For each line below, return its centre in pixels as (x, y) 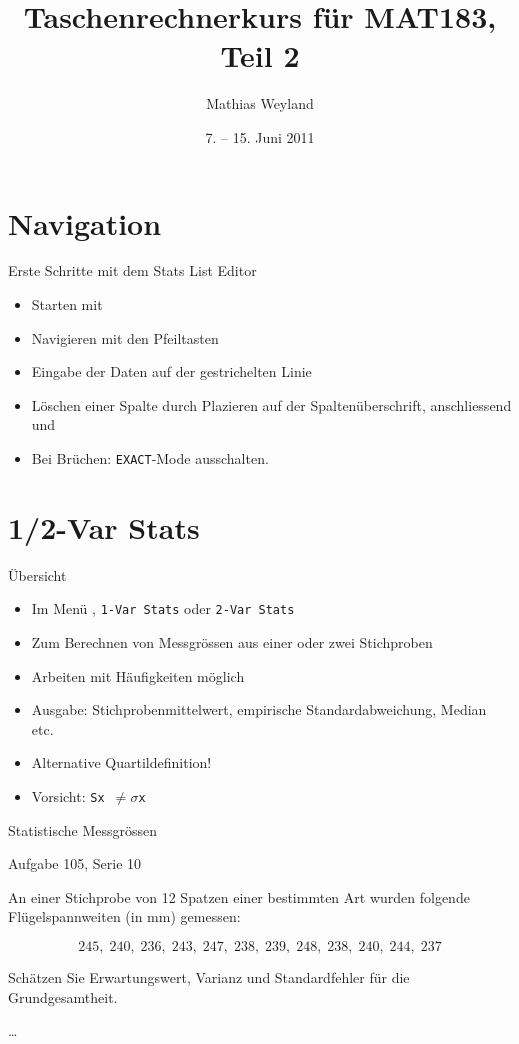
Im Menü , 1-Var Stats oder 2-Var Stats (163, 608)
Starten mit (67, 304)
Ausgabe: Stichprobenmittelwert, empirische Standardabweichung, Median (259, 709)
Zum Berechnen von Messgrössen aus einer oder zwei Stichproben (232, 642)
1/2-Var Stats (104, 526)
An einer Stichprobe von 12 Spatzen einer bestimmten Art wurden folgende (239, 896)
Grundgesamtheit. (63, 996)
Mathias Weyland (260, 103)
